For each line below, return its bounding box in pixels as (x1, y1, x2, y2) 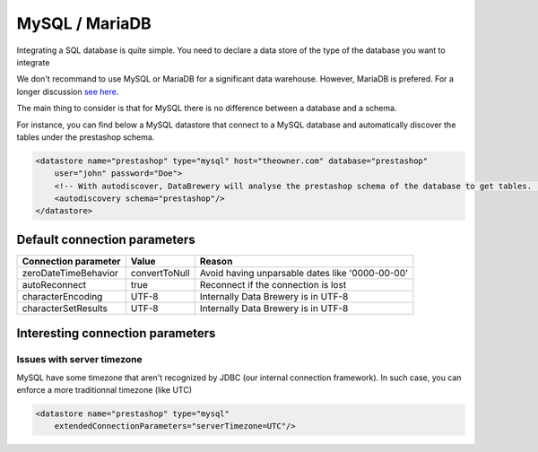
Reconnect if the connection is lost (199, 278, 347, 291)
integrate (16, 56, 50, 67)
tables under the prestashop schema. (16, 131, 155, 143)
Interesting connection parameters (16, 326, 216, 341)
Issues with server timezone (16, 353, 143, 366)
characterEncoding (22, 290, 103, 302)
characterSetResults (22, 301, 108, 314)
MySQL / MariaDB (16, 13, 152, 33)
